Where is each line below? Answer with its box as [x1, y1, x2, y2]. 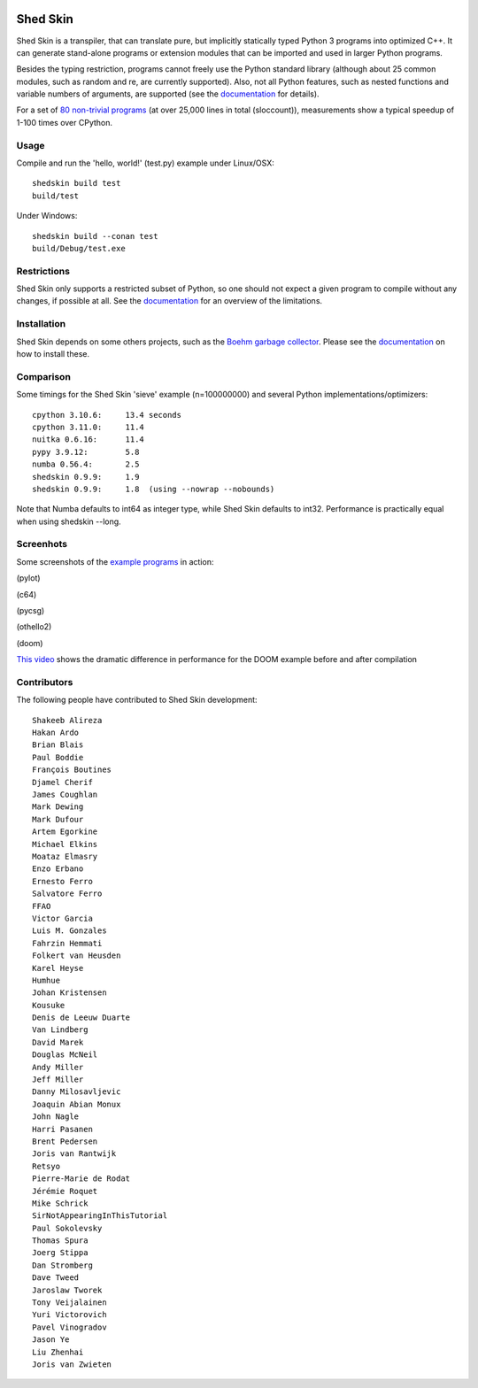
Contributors [16, 675, 73, 688]
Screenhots [16, 538, 68, 551]
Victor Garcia [32, 913, 93, 923]
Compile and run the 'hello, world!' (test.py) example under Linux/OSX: [16, 158, 274, 168]
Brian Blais [32, 740, 84, 750]
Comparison [16, 370, 71, 382]
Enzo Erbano [32, 864, 84, 874]
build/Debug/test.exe [32, 243, 126, 253]
